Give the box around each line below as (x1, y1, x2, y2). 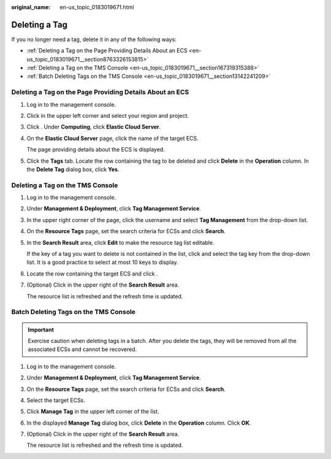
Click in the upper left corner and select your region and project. (26, 112, 189, 119)
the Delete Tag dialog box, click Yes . (26, 166, 120, 173)
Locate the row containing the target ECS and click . (26, 270, 158, 277)
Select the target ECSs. (26, 396, 86, 404)
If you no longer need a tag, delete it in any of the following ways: (11, 36, 177, 43)
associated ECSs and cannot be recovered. (28, 345, 137, 353)
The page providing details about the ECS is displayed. (26, 146, 165, 153)
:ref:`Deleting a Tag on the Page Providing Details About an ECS (26, 47, 188, 55)
